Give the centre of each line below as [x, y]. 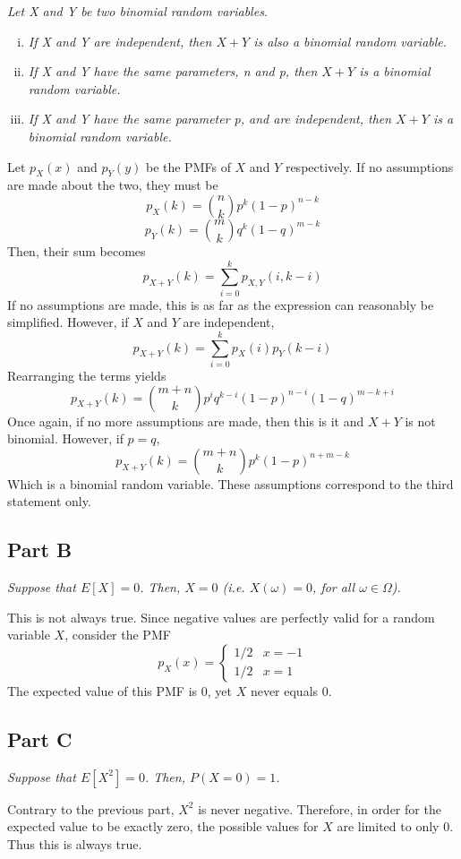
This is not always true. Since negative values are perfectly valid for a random [221, 617]
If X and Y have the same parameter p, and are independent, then [210, 119]
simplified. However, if [68, 322]
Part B [40, 550]
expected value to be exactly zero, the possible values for [163, 826]
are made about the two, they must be [113, 185]
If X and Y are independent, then [120, 41]
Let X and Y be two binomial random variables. [138, 11]
